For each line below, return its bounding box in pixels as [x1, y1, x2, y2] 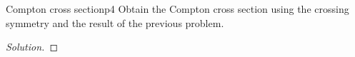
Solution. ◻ [6, 39, 59, 54]
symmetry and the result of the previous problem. [6, 15, 224, 30]
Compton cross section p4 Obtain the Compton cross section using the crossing [6, 1, 349, 16]
